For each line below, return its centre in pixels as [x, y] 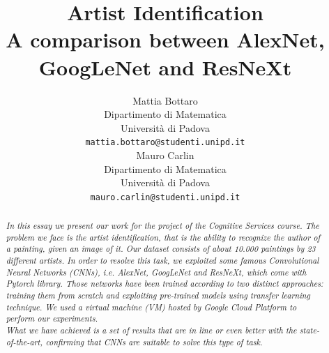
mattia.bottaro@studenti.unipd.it [165, 143]
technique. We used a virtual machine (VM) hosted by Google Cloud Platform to [151, 307]
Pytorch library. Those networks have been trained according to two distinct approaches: [164, 284]
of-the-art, [24, 341]
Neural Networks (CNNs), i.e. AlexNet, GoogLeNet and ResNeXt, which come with [156, 272]
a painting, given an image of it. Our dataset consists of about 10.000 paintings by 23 [161, 249]
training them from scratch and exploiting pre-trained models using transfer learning [158, 295]
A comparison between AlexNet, [165, 39]
